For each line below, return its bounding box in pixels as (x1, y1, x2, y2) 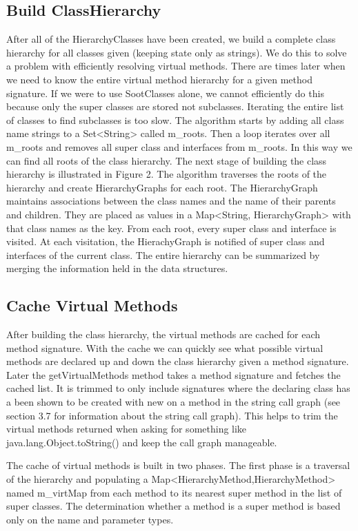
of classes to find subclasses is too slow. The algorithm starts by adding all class (6, 112, 344, 127)
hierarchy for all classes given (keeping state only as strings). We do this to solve (6, 45, 347, 59)
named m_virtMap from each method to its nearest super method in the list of (6, 485, 342, 499)
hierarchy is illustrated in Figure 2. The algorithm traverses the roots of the (6, 167, 327, 181)
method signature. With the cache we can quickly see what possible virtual (6, 340, 324, 355)
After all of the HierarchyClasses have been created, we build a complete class (6, 32, 336, 46)
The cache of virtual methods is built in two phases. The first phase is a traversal (6, 458, 350, 472)
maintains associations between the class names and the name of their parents (6, 194, 336, 208)
